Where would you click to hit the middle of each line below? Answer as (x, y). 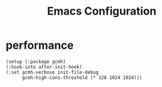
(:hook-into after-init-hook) (44, 67)
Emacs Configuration (102, 11)
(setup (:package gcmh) (36, 61)
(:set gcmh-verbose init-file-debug (52, 72)
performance (40, 45)
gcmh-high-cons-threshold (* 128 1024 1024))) (82, 77)
